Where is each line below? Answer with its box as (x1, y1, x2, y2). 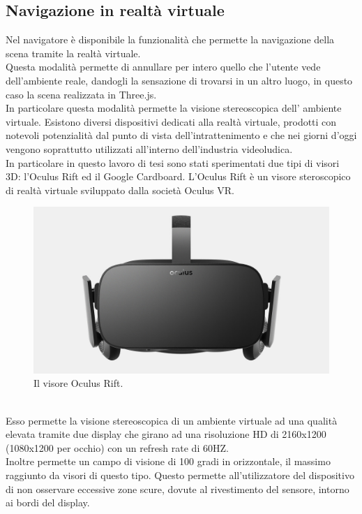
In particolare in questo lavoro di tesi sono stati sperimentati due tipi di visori (6, 155, 340, 170)
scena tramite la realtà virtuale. (6, 45, 141, 60)
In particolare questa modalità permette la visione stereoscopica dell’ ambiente (6, 101, 342, 115)
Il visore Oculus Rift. (33, 376, 123, 390)
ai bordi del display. (6, 495, 90, 510)
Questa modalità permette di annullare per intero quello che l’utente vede (6, 59, 321, 74)
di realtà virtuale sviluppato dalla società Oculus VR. (6, 182, 234, 197)
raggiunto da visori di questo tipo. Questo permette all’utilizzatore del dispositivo (6, 467, 354, 482)
